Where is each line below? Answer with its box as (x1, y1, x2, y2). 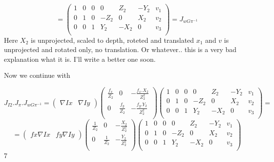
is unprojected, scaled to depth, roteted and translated (31, 35, 194, 45)
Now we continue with (4, 70, 70, 80)
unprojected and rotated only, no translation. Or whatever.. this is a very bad (4, 44, 237, 54)
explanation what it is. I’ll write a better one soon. (4, 54, 156, 64)
